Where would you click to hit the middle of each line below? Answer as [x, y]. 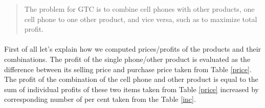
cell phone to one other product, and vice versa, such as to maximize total [141, 19]
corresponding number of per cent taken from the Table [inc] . [100, 99]
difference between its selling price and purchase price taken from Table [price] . [128, 69]
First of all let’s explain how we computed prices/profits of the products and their [133, 49]
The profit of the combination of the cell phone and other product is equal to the [131, 79]
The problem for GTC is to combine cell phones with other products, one [139, 9]
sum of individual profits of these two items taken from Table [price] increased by [131, 89]
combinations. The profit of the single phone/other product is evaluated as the [127, 59]
